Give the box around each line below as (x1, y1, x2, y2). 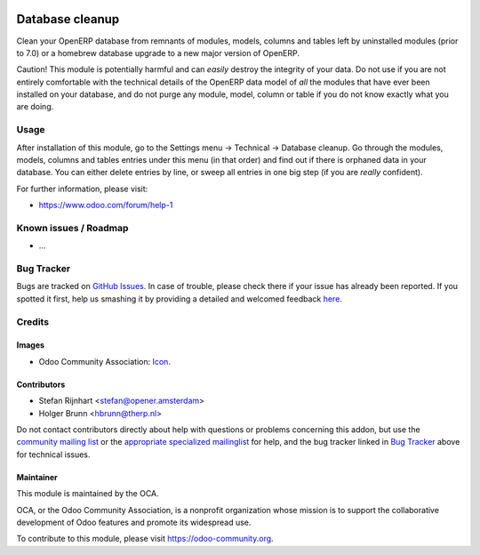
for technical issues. (16, 449, 91, 460)
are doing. (16, 101, 54, 112)
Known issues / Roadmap (16, 221, 129, 234)
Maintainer (16, 471, 58, 482)
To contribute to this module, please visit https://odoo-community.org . (16, 534, 275, 544)
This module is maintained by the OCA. (16, 488, 159, 499)
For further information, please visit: (16, 183, 148, 194)
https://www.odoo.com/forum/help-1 (38, 200, 173, 211)
